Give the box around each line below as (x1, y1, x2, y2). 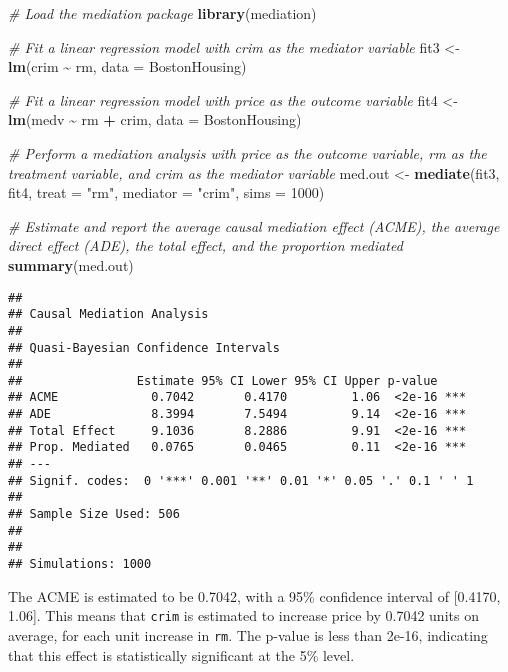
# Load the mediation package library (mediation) (8, 3, 317, 23)
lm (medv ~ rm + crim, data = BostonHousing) (8, 109, 302, 130)
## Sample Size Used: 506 (8, 507, 180, 522)
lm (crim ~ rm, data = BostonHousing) (8, 56, 247, 77)
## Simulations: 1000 (8, 557, 152, 572)
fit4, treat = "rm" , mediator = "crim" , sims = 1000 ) (8, 182, 325, 203)
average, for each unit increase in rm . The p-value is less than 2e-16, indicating (8, 624, 488, 645)
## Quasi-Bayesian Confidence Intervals (8, 340, 281, 355)
